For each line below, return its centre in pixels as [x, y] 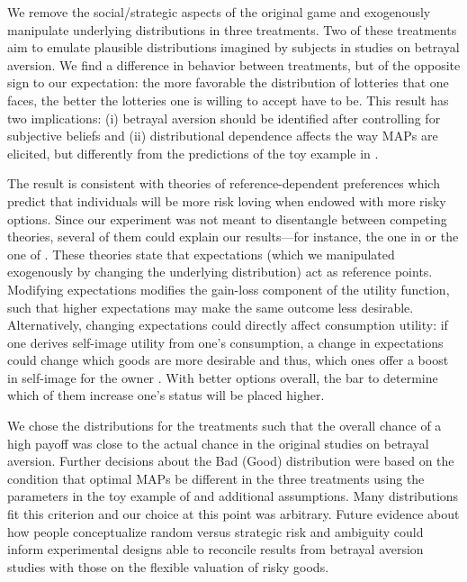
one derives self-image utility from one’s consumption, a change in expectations [225, 342]
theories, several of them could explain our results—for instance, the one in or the [233, 236]
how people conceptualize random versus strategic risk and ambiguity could [216, 531]
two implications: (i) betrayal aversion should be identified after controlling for [224, 118]
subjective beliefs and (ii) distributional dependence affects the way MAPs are [223, 136]
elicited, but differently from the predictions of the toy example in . [193, 153]
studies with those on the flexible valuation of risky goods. [168, 566]
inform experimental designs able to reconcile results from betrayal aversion [216, 549]
